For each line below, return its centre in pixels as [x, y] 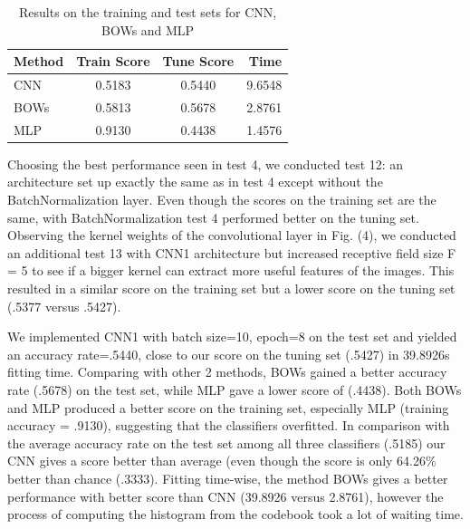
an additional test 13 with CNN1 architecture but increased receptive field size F [232, 252]
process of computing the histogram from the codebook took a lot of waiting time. [235, 514]
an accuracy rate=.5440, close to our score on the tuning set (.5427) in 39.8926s [229, 354]
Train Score [113, 61]
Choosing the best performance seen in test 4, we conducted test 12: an [206, 164]
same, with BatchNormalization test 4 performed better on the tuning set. [213, 217]
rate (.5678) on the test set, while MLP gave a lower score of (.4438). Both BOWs [235, 389]
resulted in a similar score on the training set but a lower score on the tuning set [231, 288]
